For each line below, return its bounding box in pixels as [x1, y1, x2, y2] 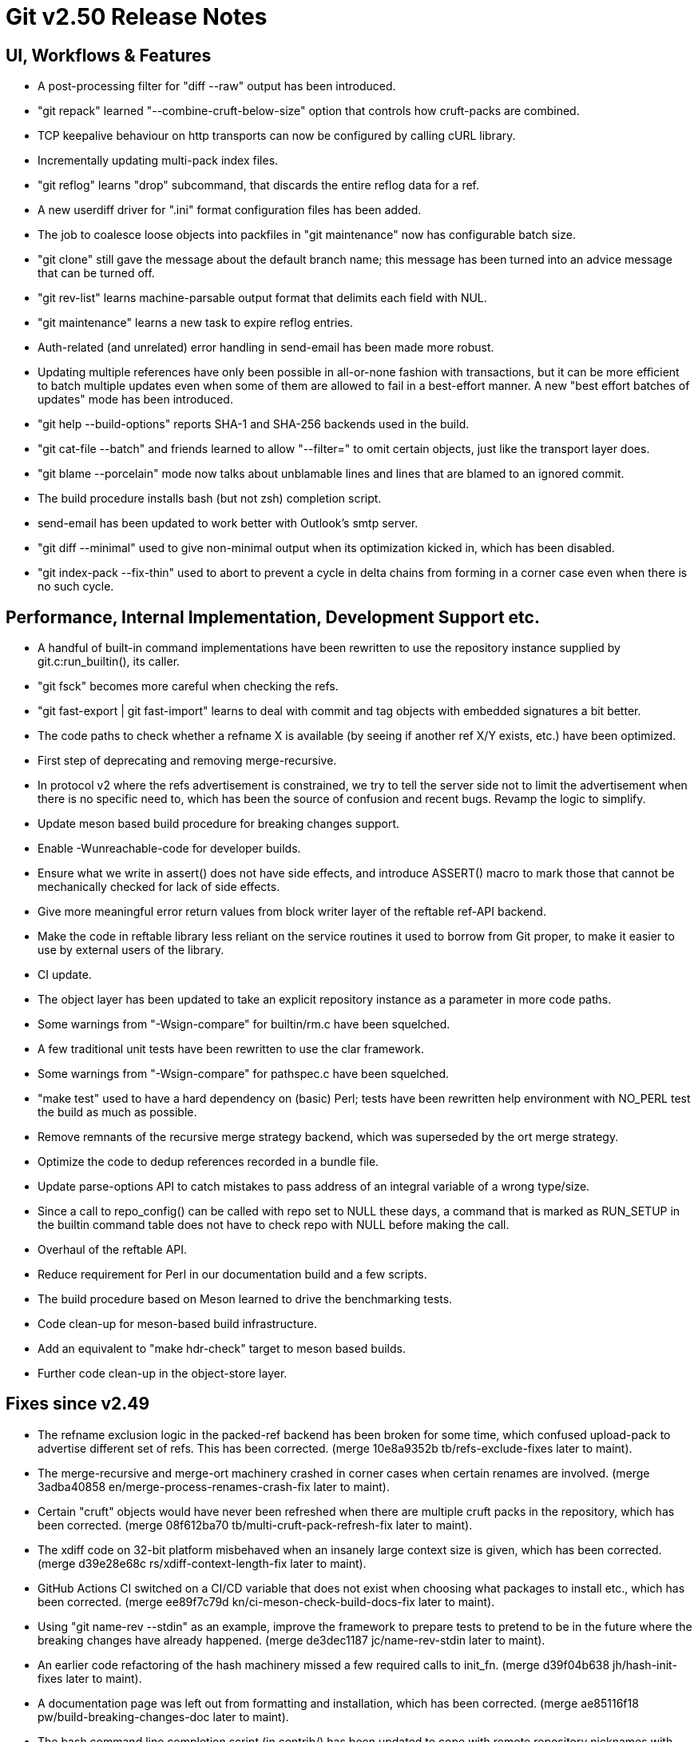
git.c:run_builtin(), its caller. [38, 654, 180, 669]
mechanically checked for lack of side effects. [38, 880, 280, 894]
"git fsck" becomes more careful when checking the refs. [38, 679, 339, 694]
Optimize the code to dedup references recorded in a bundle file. [38, 1155, 379, 1169]
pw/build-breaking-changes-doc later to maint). [38, 1709, 289, 1724]
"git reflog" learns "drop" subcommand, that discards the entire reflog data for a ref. [38, 178, 480, 193]
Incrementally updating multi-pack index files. [38, 153, 279, 168]
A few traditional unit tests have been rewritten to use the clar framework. [38, 1042, 424, 1056]
